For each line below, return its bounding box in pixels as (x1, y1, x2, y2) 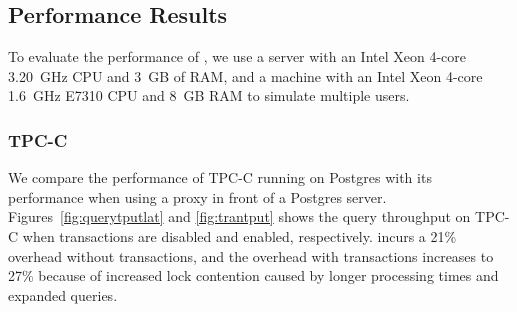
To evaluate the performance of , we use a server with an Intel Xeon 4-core (8, 46, 466, 67)
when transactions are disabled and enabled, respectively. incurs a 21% (22, 225, 457, 246)
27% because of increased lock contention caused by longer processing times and (8, 265, 499, 286)
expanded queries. (8, 284, 118, 305)
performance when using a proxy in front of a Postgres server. (8, 186, 387, 207)
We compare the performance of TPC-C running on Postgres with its (8, 167, 432, 188)
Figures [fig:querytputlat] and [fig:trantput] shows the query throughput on (8, 206, 471, 227)
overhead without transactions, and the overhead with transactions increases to (8, 245, 494, 266)
